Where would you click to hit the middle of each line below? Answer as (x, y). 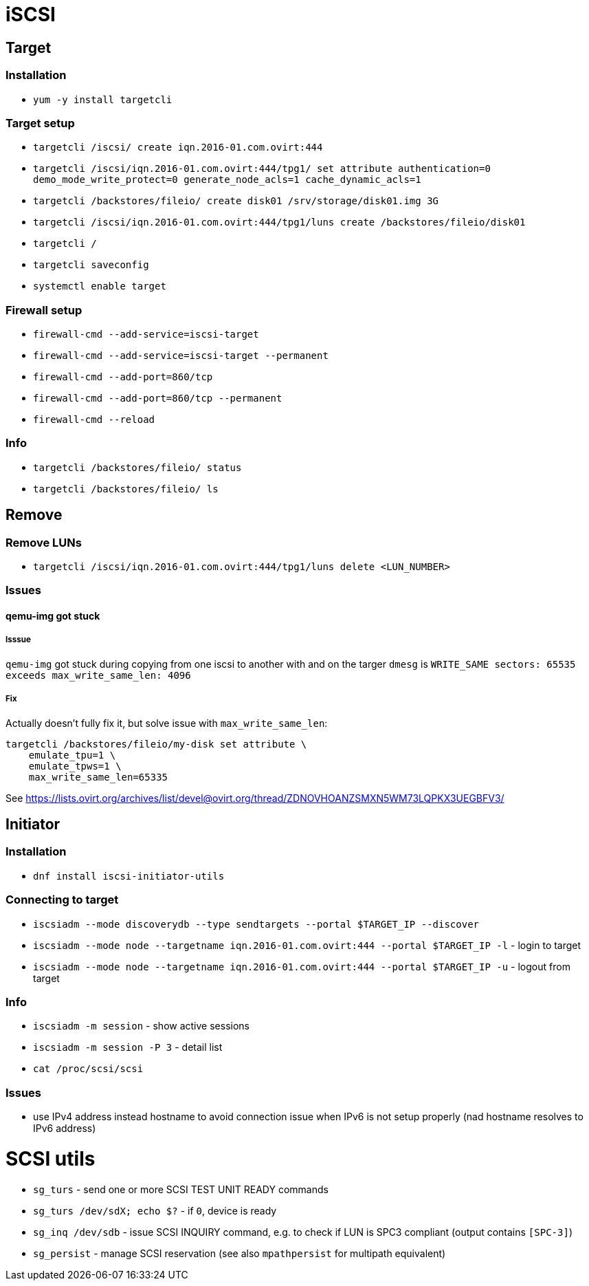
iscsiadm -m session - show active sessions (141, 1026)
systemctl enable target (100, 286)
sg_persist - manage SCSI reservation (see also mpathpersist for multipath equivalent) (240, 1253)
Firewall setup (44, 310)
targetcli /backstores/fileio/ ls (126, 489)
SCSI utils (51, 1158)
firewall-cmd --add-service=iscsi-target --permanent (181, 356)
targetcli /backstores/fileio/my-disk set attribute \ (156, 744)
